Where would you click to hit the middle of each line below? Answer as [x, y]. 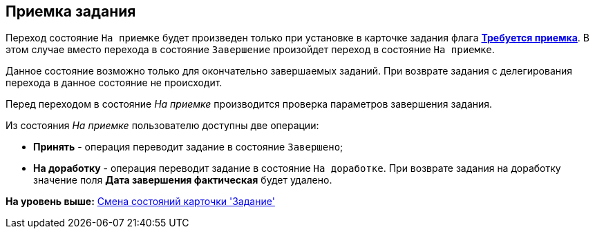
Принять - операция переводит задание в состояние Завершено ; [188, 147]
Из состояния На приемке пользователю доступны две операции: [162, 126]
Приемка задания [71, 11]
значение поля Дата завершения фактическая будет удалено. [183, 180]
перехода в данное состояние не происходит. [114, 83]
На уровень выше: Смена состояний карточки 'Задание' [140, 202]
